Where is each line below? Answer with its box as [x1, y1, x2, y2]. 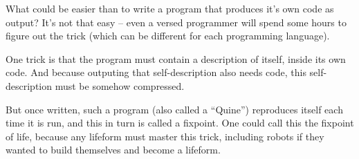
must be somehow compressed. [55, 78, 185, 93]
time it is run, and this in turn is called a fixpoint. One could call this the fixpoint [6, 115, 354, 130]
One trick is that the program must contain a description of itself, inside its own [6, 51, 346, 66]
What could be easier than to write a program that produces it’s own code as [6, 1, 334, 15]
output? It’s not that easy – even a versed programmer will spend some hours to [6, 15, 347, 29]
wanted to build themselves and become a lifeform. [6, 142, 221, 157]
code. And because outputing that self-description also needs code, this [6, 65, 306, 79]
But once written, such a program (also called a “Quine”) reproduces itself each [6, 102, 343, 116]
